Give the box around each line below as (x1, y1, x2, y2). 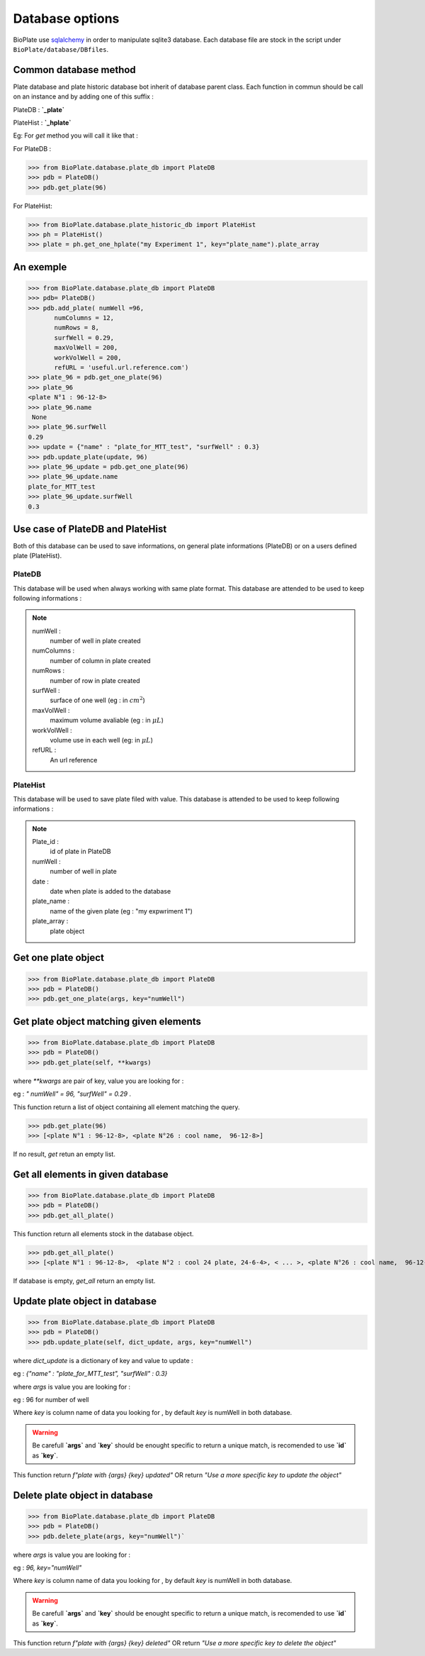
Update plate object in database (13, 1295, 157, 1307)
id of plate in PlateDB (50, 848, 111, 856)
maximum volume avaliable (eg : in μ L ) (50, 716, 164, 725)
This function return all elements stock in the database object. (13, 1229, 194, 1238)
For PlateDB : (13, 144, 52, 152)
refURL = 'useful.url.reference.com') (54, 364, 189, 372)
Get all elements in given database (13, 1168, 169, 1180)
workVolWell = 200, (54, 353, 122, 362)
